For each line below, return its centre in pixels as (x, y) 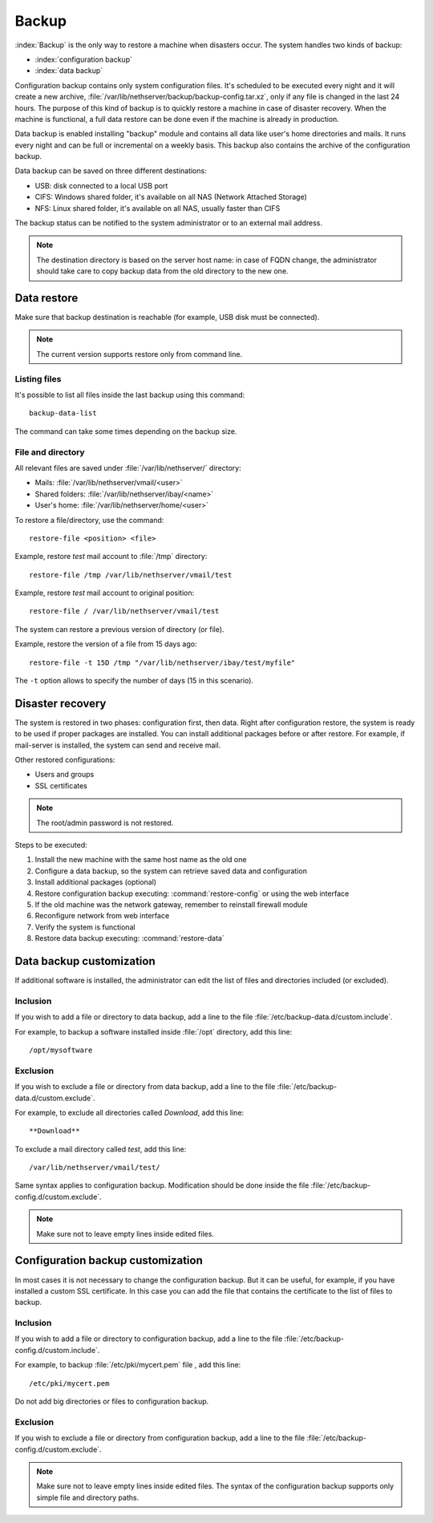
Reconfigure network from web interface (102, 916)
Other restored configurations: (65, 760)
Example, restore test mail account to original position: (105, 593)
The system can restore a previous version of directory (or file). (119, 629)
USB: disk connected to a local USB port (101, 185)
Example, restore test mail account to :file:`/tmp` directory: (111, 557)
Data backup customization (85, 961)
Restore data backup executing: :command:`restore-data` (129, 938)
